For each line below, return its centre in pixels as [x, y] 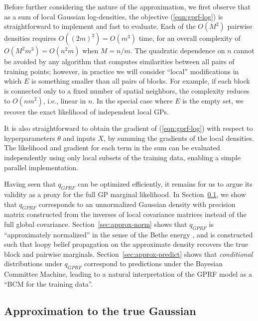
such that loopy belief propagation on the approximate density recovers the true [126, 244]
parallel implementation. [41, 167]
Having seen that [30, 184]
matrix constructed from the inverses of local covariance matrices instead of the [125, 214]
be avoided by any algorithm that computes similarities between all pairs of [119, 61]
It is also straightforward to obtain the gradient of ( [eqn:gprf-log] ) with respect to [129, 128]
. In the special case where [132, 100]
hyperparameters [30, 138]
